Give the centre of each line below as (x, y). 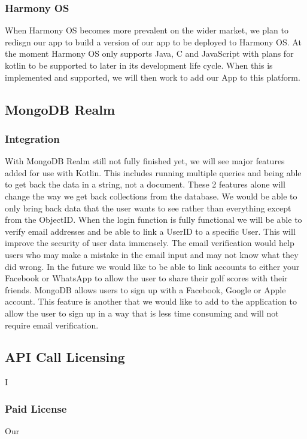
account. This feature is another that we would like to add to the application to (151, 301)
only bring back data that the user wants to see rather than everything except (148, 208)
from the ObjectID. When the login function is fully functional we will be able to (153, 219)
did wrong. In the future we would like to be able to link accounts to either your (152, 266)
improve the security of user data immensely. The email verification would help (150, 243)
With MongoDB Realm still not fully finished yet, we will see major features (145, 161)
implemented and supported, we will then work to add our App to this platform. (153, 77)
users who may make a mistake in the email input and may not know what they (152, 254)
